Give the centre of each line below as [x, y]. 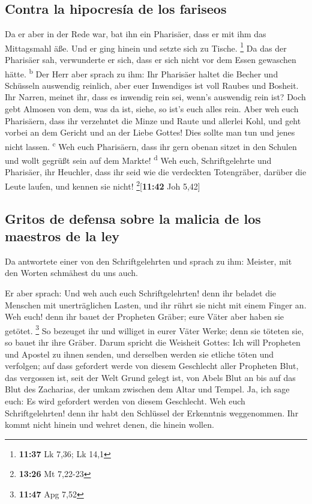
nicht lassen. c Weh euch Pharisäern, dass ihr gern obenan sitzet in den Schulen [151, 145]
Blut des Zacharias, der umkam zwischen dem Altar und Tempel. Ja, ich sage [147, 389]
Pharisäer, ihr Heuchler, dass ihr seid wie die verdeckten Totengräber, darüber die [156, 172]
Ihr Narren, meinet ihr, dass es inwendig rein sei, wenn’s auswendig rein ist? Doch [155, 97]
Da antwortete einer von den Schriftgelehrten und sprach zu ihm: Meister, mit [148, 261]
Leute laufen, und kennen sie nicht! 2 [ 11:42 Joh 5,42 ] [103, 185]
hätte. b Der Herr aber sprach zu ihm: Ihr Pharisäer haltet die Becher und [142, 73]
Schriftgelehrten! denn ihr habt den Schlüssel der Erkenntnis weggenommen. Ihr [152, 412]
